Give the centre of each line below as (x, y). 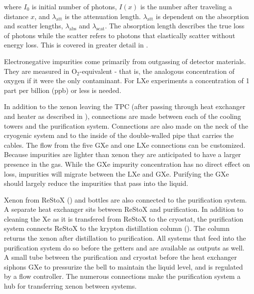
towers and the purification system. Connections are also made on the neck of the (126, 125)
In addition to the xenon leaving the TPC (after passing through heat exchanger (125, 106)
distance (16, 16)
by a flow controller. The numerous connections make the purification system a (122, 276)
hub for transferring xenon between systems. (70, 286)
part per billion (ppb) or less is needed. (63, 90)
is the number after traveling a (186, 6)
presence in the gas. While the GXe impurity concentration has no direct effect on (127, 164)
